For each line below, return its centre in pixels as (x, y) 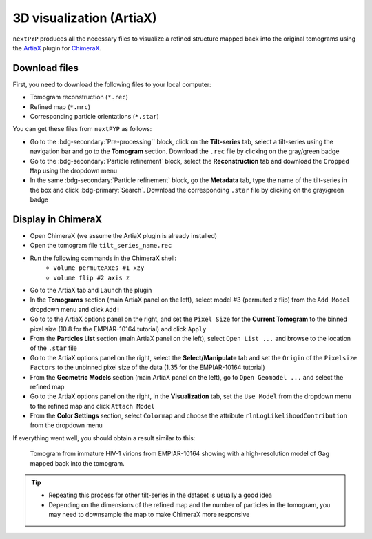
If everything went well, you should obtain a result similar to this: (104, 438)
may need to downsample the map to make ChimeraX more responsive (149, 515)
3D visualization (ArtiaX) (85, 18)
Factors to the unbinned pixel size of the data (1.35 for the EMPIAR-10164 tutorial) (147, 367)
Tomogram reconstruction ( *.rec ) (79, 97)
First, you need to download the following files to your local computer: (112, 84)
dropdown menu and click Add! (75, 309)
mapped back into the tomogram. (77, 463)
